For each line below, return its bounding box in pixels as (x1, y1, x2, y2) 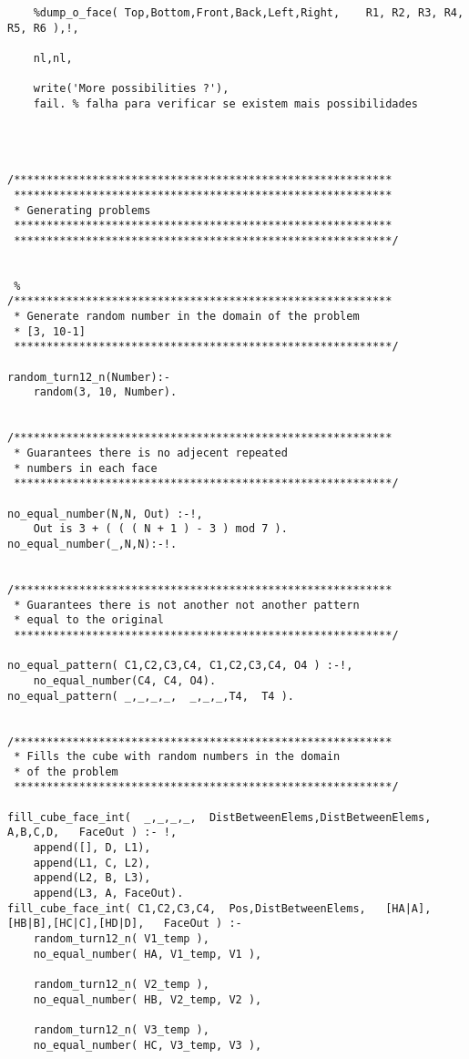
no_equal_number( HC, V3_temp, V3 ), (33, 1038, 262, 1052)
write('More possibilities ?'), (33, 82, 229, 96)
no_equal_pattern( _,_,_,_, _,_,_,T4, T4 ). (7, 689, 294, 703)
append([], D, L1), (33, 841, 151, 855)
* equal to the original (14, 613, 164, 627)
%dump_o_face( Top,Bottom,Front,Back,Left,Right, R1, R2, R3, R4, (33, 6, 464, 19)
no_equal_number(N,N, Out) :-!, (7, 507, 203, 520)
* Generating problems (14, 203, 151, 217)
